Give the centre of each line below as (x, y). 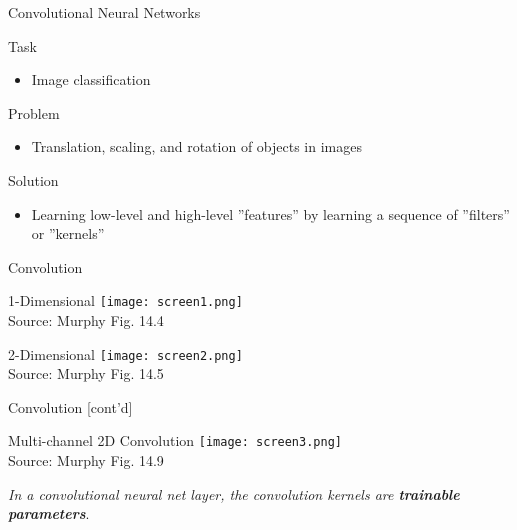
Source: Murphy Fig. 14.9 (86, 460)
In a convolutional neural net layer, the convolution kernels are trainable (234, 493)
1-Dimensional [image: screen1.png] (125, 300)
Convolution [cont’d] (70, 406)
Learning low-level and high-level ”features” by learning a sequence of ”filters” (270, 213)
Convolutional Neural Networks (104, 12)
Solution (33, 179)
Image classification (91, 79)
